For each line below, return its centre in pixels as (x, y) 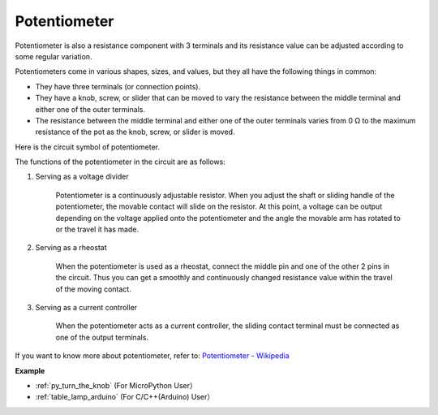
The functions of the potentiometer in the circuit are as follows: (120, 162)
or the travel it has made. (97, 229)
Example (30, 370)
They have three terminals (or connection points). (118, 86)
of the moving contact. (93, 289)
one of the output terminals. (102, 337)
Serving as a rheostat (71, 248)
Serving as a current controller (86, 307)
